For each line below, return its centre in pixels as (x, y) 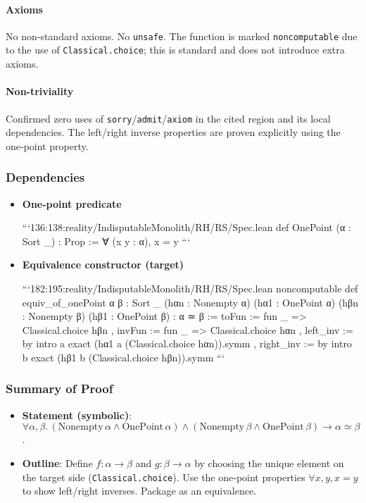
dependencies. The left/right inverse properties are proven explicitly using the (173, 132)
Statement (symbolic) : (77, 415)
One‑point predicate (72, 203)
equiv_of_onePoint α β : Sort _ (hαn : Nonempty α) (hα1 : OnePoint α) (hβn (190, 302)
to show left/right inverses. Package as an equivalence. (139, 491)
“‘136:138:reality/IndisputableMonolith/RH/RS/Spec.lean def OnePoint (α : (187, 227)
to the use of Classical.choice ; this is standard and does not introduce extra (175, 50)
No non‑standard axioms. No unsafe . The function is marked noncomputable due (182, 36)
